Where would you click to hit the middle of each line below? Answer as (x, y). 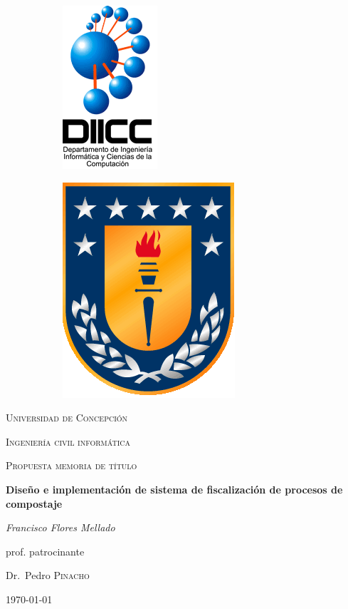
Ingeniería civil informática (68, 441)
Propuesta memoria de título (72, 465)
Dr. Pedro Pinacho (48, 575)
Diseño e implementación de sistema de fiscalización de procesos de (174, 489)
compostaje (34, 503)
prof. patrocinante (45, 551)
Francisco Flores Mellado (60, 527)
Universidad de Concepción (67, 418)
